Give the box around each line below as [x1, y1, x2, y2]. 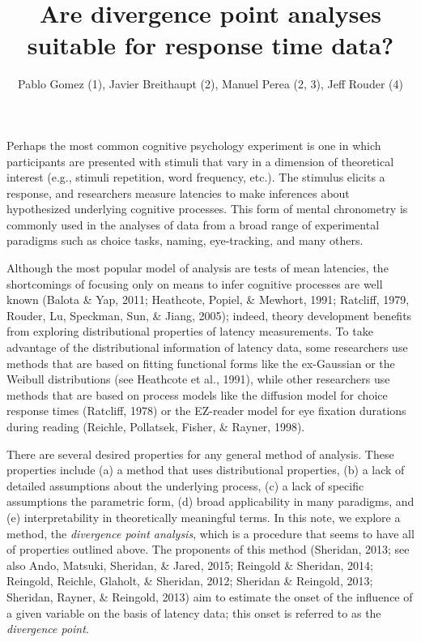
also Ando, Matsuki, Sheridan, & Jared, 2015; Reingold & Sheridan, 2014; [6, 556, 374, 573]
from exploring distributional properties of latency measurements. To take [6, 323, 373, 340]
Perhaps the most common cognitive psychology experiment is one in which [6, 136, 381, 153]
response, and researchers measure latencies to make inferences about [6, 184, 350, 201]
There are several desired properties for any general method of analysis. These [6, 445, 394, 462]
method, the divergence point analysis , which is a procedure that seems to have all [6, 524, 415, 541]
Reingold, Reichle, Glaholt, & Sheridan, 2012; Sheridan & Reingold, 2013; [6, 572, 373, 589]
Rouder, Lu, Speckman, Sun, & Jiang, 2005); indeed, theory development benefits [6, 306, 412, 323]
